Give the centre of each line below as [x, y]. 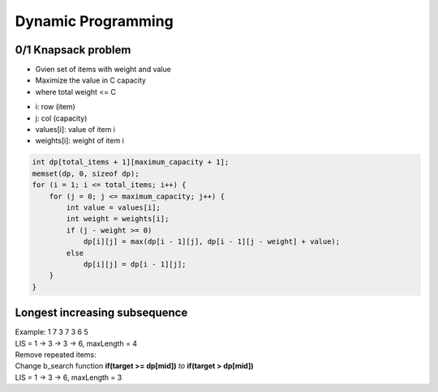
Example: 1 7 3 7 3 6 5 [52, 332]
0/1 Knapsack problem [73, 50]
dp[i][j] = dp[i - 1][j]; [135, 264]
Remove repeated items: [56, 354]
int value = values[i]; [114, 207]
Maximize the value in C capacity [90, 80]
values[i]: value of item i [75, 130]
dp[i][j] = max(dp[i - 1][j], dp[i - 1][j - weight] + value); [212, 242]
